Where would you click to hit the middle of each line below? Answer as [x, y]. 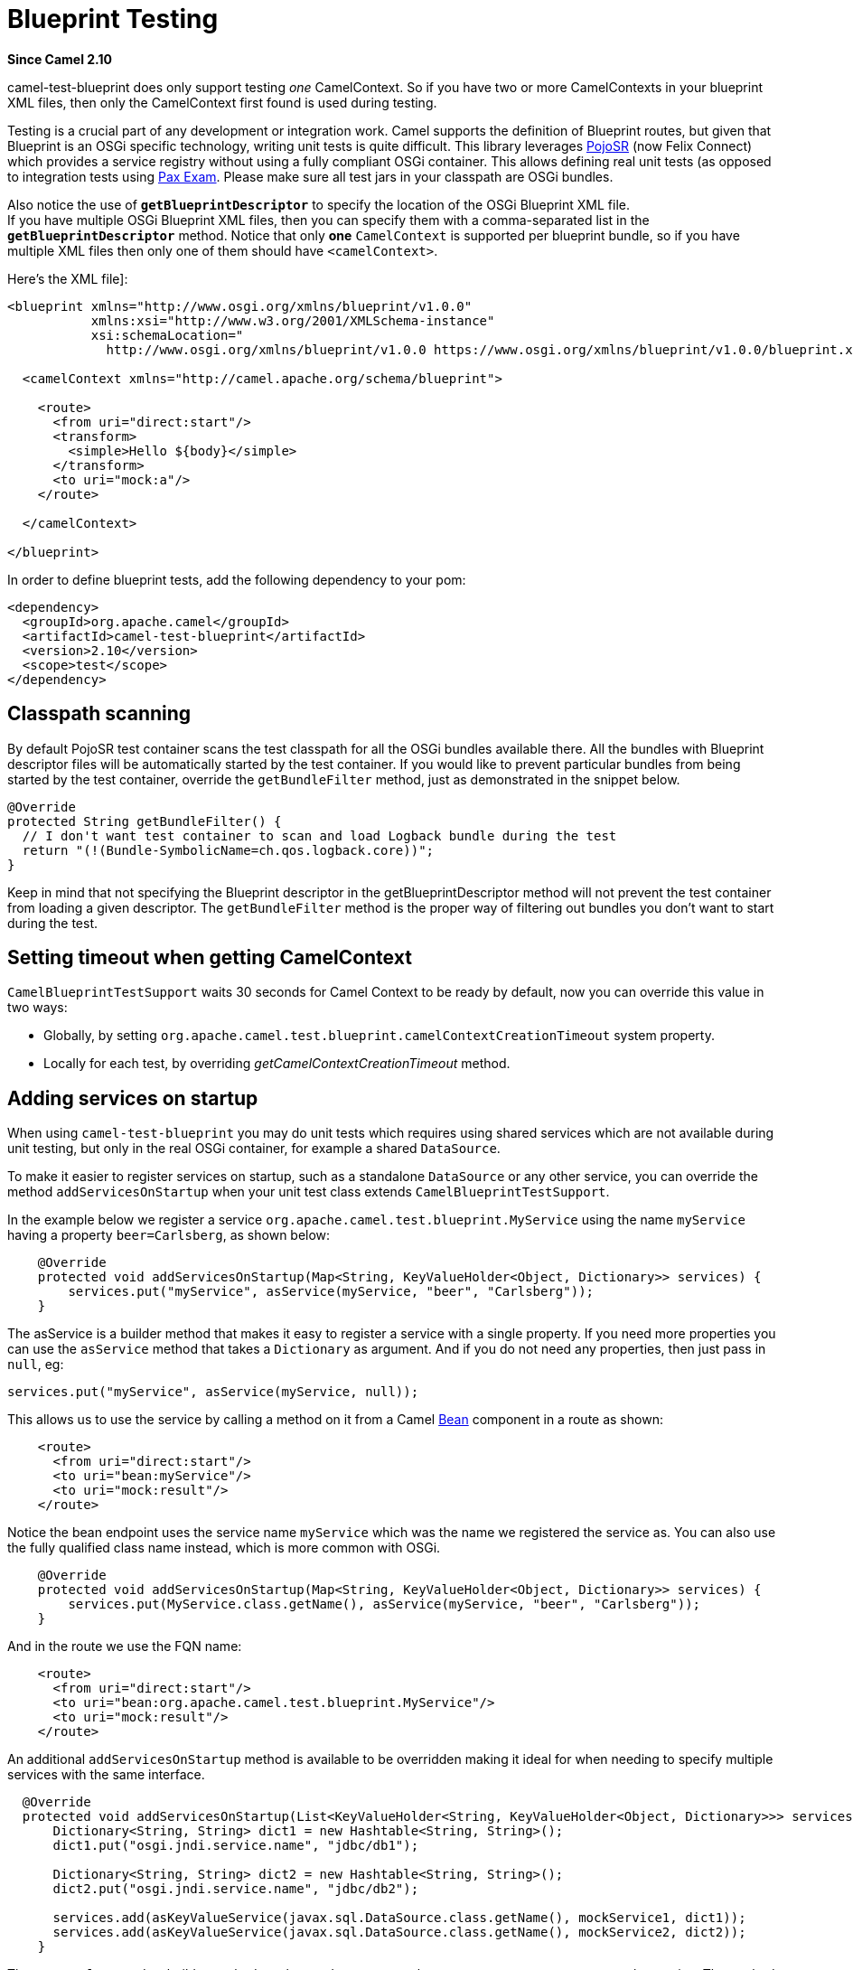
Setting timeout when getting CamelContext [210, 958]
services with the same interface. [106, 1775]
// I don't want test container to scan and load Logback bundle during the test [319, 835]
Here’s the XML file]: [68, 278]
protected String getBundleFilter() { [145, 821]
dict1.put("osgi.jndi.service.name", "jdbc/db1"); [236, 1846]
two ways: [37, 1008]
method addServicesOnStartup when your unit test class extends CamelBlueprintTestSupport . [309, 1192]
